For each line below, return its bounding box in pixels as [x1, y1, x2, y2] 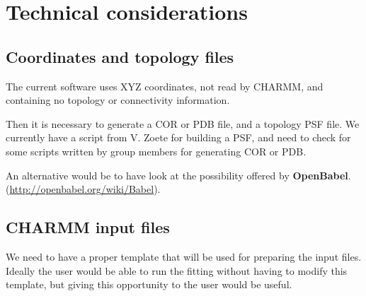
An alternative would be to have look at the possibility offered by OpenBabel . [6, 167, 351, 182]
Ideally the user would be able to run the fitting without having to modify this [6, 263, 348, 278]
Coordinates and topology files [6, 45, 234, 67]
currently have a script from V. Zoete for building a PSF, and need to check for [6, 130, 351, 145]
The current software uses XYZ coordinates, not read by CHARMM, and [6, 78, 324, 93]
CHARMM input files [6, 216, 170, 238]
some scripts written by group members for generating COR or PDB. [6, 143, 307, 158]
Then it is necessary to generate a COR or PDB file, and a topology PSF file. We [6, 116, 360, 131]
